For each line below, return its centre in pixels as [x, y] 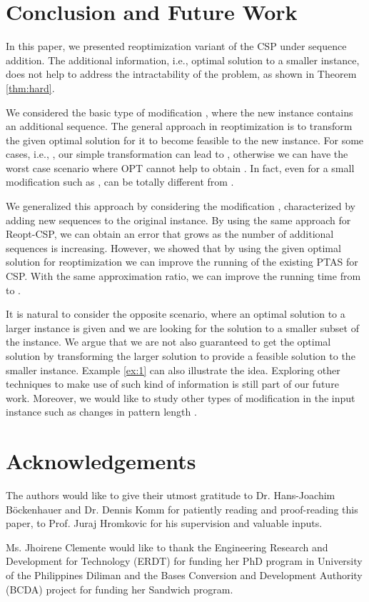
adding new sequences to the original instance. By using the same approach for [178, 220]
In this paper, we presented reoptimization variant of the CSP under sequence [176, 46]
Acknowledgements [101, 461]
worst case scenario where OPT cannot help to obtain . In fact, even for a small [180, 167]
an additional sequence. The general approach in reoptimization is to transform [179, 126]
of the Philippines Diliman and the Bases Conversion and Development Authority [184, 575]
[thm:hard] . [30, 87]
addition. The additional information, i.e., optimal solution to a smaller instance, [183, 60]
